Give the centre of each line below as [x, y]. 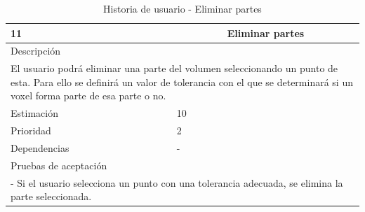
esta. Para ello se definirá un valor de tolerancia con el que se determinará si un [182, 82]
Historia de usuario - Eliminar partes [182, 8]
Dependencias [40, 148]
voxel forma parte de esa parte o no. [88, 96]
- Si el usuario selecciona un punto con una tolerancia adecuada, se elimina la [177, 182]
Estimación [34, 113]
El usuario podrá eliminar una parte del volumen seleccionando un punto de [174, 68]
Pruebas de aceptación [59, 165]
